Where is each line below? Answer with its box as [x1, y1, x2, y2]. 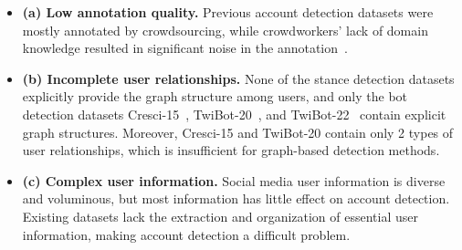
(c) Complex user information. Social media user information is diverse [22, 171, 446, 190]
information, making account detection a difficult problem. [22, 224, 351, 244]
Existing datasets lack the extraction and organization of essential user [22, 206, 419, 225]
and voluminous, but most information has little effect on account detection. [22, 189, 450, 208]
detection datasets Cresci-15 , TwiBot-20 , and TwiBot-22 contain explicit [22, 104, 446, 123]
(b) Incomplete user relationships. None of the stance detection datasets [22, 68, 455, 88]
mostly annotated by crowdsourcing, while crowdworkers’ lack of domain [22, 20, 428, 39]
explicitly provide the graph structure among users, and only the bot [22, 87, 408, 106]
